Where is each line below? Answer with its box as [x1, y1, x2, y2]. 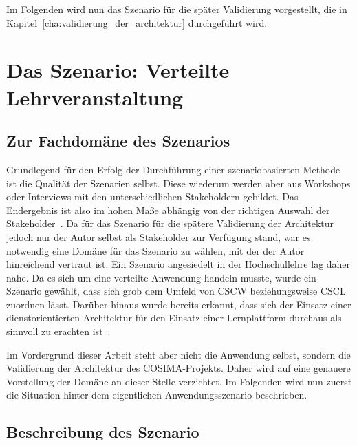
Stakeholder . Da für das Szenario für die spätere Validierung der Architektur [6, 216, 334, 231]
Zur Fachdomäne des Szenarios [6, 130, 230, 151]
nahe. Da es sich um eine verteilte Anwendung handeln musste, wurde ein [6, 270, 316, 284]
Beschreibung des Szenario [6, 421, 199, 443]
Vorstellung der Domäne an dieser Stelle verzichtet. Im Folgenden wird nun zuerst [6, 374, 352, 388]
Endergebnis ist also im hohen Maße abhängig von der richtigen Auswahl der [6, 202, 330, 217]
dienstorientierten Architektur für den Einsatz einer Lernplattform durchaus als [6, 310, 342, 325]
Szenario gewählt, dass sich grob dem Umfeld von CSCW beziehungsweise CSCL [6, 284, 346, 298]
